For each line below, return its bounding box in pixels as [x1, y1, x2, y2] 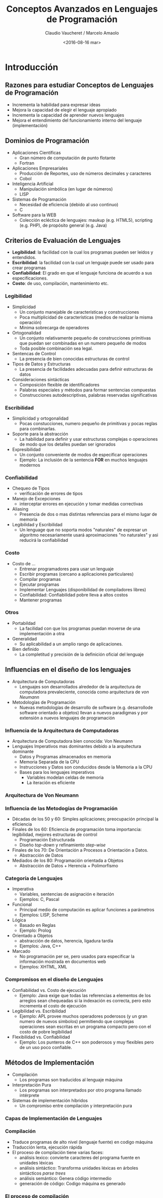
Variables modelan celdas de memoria [26, 774, 104, 780]
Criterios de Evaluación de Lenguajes [5, 236, 121, 245]
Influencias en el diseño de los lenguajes [5, 665, 131, 674]
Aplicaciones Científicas [12, 150, 61, 155]
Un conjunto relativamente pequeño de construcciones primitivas [19, 335, 151, 341]
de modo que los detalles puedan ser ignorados [19, 441, 116, 447]
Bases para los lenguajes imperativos [19, 769, 95, 775]
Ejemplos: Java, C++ [19, 943, 61, 949]
